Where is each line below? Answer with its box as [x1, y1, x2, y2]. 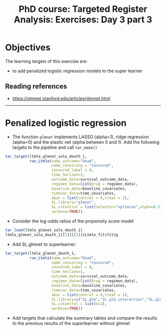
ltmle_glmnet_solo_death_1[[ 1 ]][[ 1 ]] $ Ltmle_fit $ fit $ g [5, 232, 119, 237]
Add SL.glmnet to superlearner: [12, 241, 77, 247]
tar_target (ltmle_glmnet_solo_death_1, [5, 154, 87, 159]
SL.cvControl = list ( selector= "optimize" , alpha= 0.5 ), [51, 205, 165, 210]
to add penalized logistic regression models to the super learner [12, 68, 143, 74]
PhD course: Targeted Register [19, 3, 147, 15]
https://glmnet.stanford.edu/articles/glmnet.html [12, 95, 111, 101]
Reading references [5, 82, 67, 91]
